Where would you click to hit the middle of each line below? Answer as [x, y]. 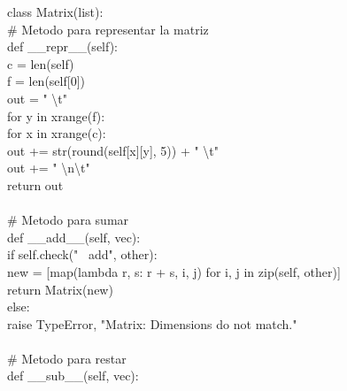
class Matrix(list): [55, 11]
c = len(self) [41, 63]
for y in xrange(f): [56, 115]
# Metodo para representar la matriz [108, 29]
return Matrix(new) [60, 289]
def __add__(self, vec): [74, 237]
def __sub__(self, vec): [73, 376]
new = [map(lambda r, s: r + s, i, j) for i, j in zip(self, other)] [174, 271]
